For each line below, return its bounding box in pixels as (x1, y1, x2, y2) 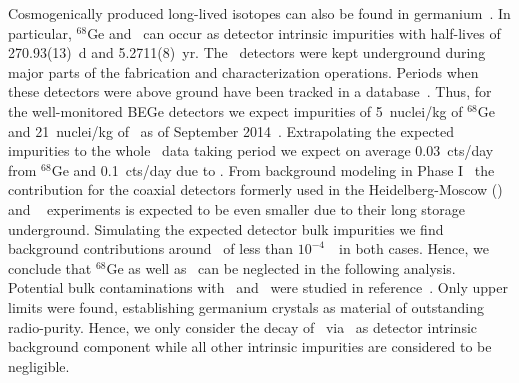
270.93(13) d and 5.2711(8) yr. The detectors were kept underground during (8, 42, 486, 63)
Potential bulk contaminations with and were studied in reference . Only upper (8, 277, 508, 298)
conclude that (8, 257, 92, 278)
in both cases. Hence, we (339, 238, 489, 259)
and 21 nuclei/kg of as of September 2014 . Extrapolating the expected (8, 120, 455, 141)
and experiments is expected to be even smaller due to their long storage (8, 198, 465, 219)
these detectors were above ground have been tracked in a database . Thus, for (8, 81, 492, 102)
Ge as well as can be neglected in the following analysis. (106, 257, 456, 278)
